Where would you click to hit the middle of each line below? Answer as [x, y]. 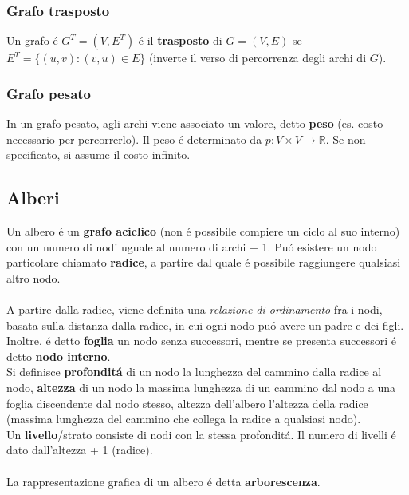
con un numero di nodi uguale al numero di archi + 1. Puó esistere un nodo [192, 246]
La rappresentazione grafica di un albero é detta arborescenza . [163, 481]
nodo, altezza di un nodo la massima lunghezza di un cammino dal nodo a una [201, 387]
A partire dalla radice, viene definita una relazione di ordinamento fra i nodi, [195, 309]
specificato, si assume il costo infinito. [98, 154]
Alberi [33, 198]
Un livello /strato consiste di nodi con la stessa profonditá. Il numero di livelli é [201, 434]
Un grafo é [32, 40]
